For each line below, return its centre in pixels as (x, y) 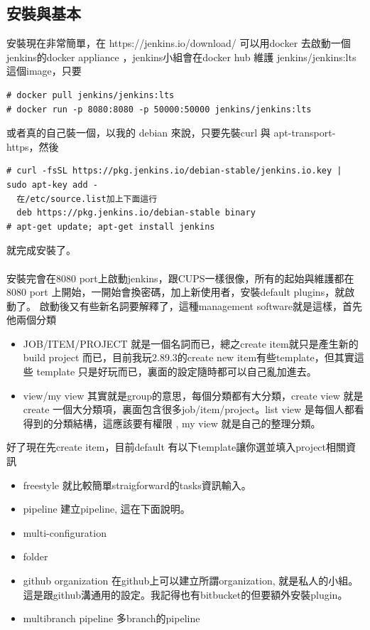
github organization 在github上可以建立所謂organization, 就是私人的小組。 (191, 581)
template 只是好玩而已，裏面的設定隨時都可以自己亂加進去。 (176, 372)
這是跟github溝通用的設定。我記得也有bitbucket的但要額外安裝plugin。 (185, 594)
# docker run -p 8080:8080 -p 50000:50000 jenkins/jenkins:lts (159, 109)
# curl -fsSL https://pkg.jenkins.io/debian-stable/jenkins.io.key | (174, 171)
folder (36, 556)
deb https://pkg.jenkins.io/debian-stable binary (136, 213)
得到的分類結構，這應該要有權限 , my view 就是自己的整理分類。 (172, 423)
